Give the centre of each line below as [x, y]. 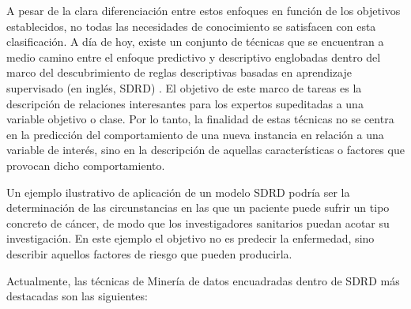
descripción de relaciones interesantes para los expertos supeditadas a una [185, 103]
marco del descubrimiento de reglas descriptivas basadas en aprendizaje [179, 72]
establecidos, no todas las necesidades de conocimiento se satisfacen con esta [191, 26]
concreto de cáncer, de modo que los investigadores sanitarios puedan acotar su [198, 222]
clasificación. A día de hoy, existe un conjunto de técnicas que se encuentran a [195, 41]
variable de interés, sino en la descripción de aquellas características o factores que [205, 150]
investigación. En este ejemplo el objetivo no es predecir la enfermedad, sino [190, 238]
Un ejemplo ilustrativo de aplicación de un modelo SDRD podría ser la [178, 192]
